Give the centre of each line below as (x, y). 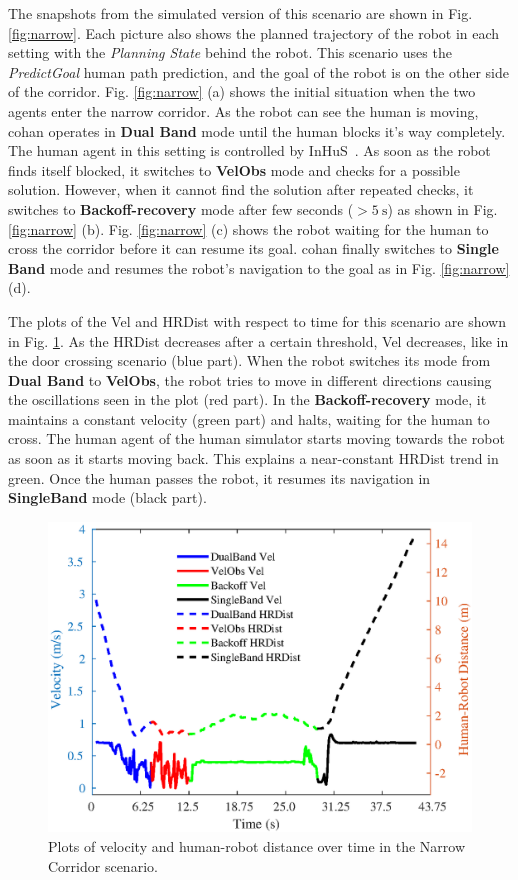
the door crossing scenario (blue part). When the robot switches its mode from (249, 360)
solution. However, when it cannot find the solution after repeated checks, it (241, 189)
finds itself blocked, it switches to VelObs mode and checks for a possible (234, 169)
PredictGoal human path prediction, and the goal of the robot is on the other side (258, 71)
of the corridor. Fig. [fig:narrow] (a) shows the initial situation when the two (242, 91)
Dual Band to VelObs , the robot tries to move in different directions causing (250, 379)
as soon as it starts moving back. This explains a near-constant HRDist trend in (253, 458)
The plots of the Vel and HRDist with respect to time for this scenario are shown (257, 320)
